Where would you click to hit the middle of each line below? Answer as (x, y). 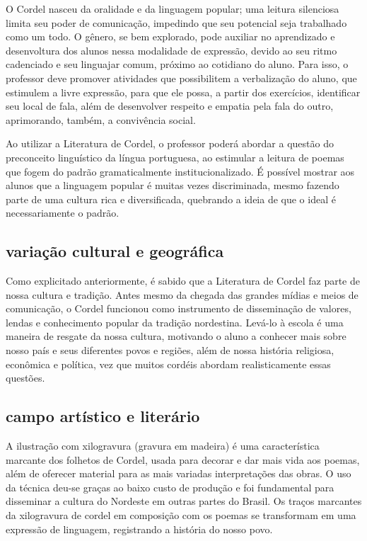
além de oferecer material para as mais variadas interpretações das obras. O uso (179, 473)
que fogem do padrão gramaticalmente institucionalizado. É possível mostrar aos (180, 171)
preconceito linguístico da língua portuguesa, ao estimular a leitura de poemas (175, 157)
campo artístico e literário (103, 416)
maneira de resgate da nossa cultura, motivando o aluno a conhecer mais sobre (176, 336)
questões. (25, 378)
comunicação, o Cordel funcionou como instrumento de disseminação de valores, (179, 308)
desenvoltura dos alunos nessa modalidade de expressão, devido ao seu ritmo (171, 50)
